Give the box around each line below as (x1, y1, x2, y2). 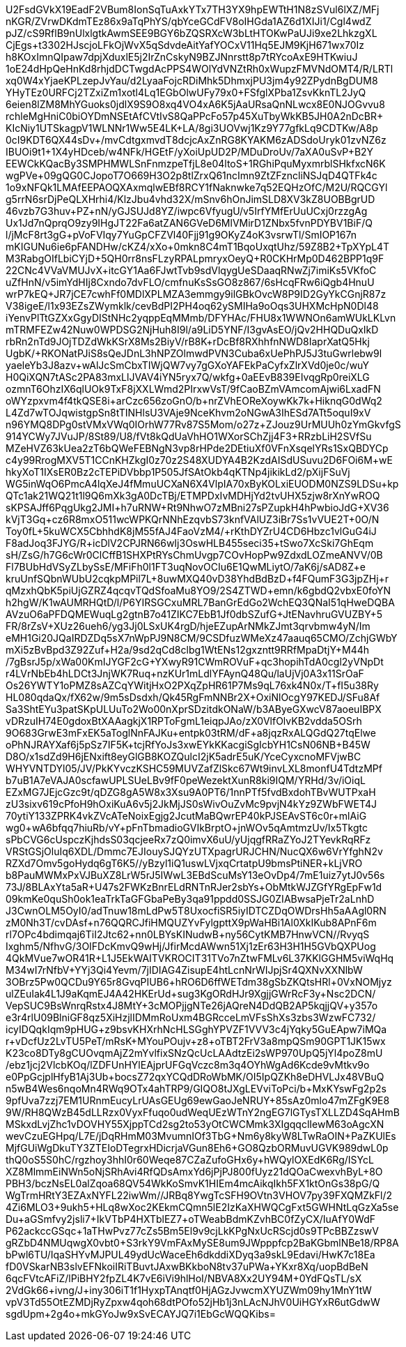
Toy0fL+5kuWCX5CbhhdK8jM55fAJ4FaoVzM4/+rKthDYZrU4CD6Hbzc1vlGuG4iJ (6, 525, 377, 537)
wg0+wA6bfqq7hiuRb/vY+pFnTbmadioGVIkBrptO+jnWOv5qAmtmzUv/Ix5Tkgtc (6, 822, 368, 834)
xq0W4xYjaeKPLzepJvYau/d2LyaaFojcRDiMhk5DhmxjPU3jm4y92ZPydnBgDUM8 (6, 75, 378, 86)
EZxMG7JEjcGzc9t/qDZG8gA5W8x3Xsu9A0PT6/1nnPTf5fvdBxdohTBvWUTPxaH (6, 786, 376, 798)
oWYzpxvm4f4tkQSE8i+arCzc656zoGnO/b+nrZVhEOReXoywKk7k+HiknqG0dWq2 (6, 395, 382, 407)
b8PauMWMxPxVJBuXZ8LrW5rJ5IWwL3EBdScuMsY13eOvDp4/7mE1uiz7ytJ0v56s (6, 869, 385, 881)
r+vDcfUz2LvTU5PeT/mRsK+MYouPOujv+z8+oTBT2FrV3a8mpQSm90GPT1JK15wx (6, 1035, 386, 1047)
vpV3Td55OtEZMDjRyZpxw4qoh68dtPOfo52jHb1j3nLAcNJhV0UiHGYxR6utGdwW (6, 1296, 380, 1308)
